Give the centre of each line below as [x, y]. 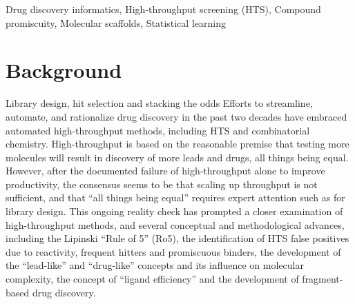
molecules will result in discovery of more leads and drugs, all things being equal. [177, 157]
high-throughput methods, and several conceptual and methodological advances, [175, 224]
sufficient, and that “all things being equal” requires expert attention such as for [175, 197]
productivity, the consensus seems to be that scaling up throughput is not [162, 184]
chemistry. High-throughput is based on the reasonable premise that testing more [177, 144]
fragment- [323, 279]
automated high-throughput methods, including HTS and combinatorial [158, 130]
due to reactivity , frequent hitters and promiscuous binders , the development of [173, 251]
